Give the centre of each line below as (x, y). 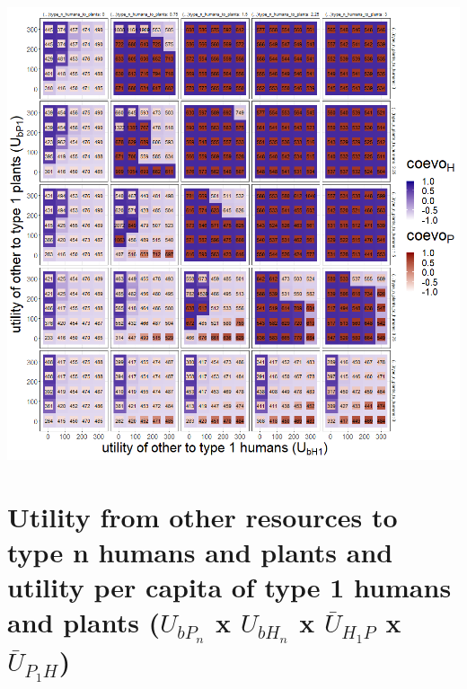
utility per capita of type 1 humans (229, 587)
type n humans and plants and (200, 551)
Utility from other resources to (203, 516)
